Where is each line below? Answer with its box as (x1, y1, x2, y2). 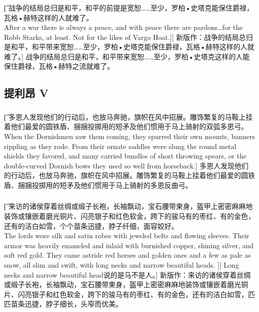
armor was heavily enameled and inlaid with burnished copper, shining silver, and (4, 240, 254, 250)
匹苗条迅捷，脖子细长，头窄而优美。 (4, 299, 123, 309)
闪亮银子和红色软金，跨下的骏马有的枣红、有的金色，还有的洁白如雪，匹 (17, 289, 255, 299)
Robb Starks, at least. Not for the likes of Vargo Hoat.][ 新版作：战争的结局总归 (4, 31, 253, 42)
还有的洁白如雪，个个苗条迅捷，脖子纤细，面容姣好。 (4, 220, 178, 231)
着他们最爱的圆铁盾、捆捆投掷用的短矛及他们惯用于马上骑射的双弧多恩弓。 (4, 121, 248, 132)
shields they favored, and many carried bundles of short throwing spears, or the (4, 151, 247, 161)
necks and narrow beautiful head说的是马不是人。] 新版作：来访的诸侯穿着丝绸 (4, 269, 251, 280)
